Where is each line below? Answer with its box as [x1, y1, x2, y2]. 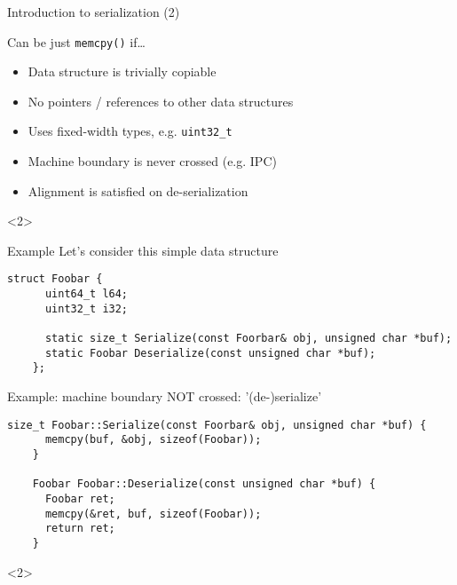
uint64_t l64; [44, 288, 129, 301]
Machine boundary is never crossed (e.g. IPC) [28, 152, 277, 170]
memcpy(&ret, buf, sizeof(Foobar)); [44, 507, 262, 520]
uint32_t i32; [44, 302, 129, 315]
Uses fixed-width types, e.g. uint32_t [28, 122, 232, 140]
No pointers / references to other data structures [28, 91, 294, 110]
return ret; [44, 522, 115, 535]
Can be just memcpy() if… [7, 32, 146, 51]
